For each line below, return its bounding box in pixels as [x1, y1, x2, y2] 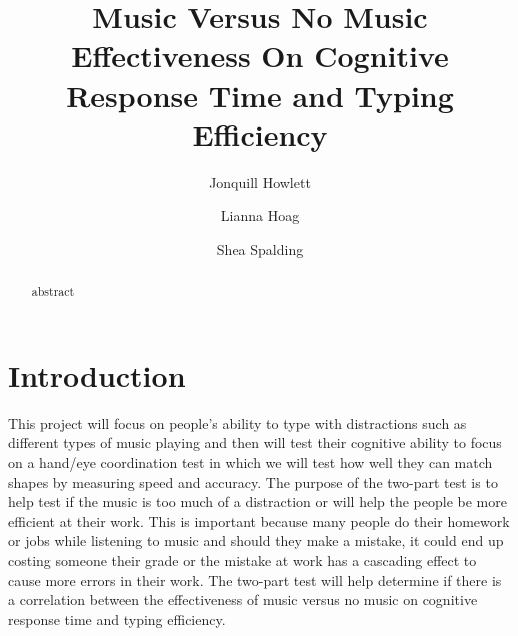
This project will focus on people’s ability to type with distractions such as [8, 412, 467, 433]
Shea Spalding [216, 238, 304, 259]
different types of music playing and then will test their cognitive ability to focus [8, 432, 502, 453]
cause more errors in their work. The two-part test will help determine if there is [8, 569, 502, 590]
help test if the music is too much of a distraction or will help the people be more [8, 491, 507, 512]
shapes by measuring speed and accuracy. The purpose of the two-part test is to [8, 471, 498, 492]
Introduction [8, 354, 186, 395]
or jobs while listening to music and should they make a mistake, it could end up [8, 530, 504, 551]
